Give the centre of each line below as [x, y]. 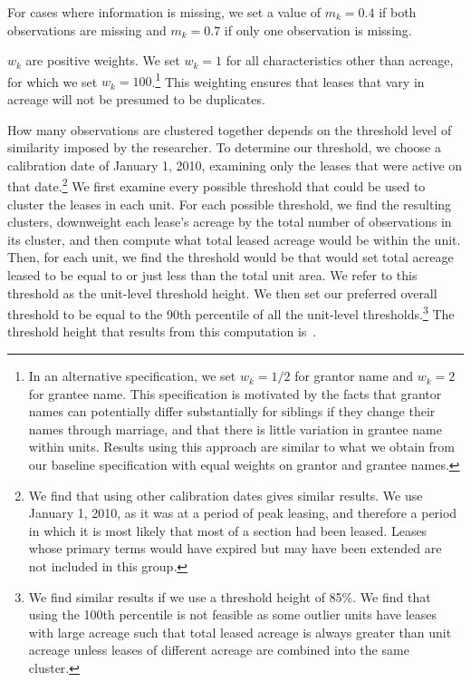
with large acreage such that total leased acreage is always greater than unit [240, 632]
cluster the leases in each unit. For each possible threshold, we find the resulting [230, 204]
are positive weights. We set [103, 60]
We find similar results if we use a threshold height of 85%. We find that [230, 596]
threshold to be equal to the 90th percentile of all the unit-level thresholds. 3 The [231, 312]
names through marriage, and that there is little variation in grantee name [235, 429]
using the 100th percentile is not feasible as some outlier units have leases [232, 614]
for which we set [53, 81]
